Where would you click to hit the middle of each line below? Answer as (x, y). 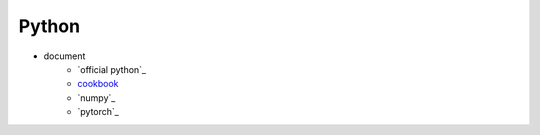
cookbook (98, 84)
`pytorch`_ (98, 112)
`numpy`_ (96, 97)
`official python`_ (112, 69)
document (64, 56)
